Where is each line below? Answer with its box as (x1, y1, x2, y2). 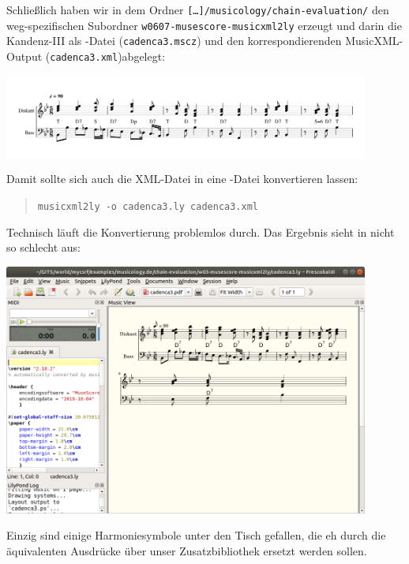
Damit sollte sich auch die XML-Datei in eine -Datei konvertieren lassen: (6, 170, 358, 187)
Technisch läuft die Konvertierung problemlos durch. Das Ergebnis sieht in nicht (6, 223, 395, 240)
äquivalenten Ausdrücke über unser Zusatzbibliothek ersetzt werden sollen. (6, 542, 367, 558)
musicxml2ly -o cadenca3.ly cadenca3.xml (37, 201, 258, 213)
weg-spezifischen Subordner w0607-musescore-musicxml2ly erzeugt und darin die (6, 17, 402, 33)
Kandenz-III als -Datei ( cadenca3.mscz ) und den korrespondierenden (6, 32, 342, 49)
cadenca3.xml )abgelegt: (50, 47, 166, 64)
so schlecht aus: (6, 239, 81, 256)
